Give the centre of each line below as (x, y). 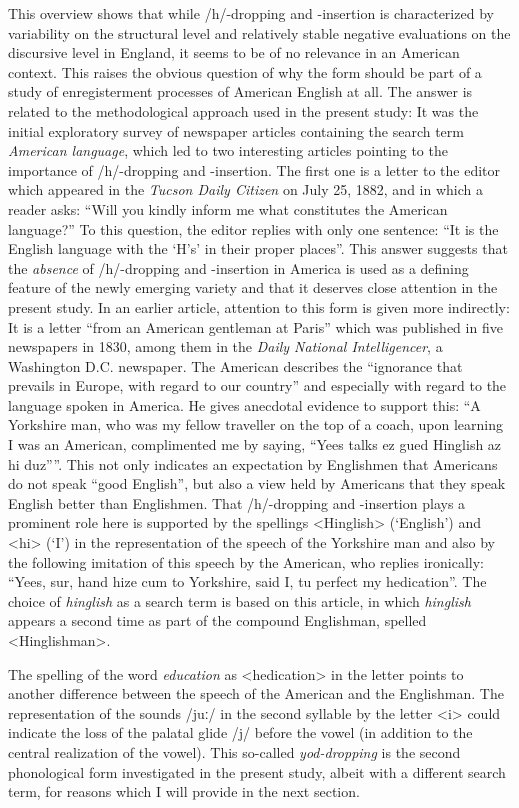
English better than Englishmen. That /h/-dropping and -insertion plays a (237, 502)
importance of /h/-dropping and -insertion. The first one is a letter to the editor (254, 169)
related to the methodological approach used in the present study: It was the (243, 110)
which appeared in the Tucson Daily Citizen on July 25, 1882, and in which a (245, 189)
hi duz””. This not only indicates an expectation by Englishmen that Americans (253, 463)
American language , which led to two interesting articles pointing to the (228, 150)
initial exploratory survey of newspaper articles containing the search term (236, 130)
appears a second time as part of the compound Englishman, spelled (217, 620)
